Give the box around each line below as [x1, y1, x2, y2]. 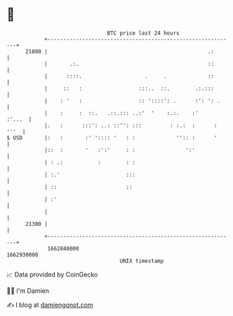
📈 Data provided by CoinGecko [6, 270, 98, 279]
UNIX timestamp [119, 257, 164, 265]
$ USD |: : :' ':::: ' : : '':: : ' [6, 134, 218, 141]
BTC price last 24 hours [107, 30, 180, 37]
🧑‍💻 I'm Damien [6, 286, 50, 295]
